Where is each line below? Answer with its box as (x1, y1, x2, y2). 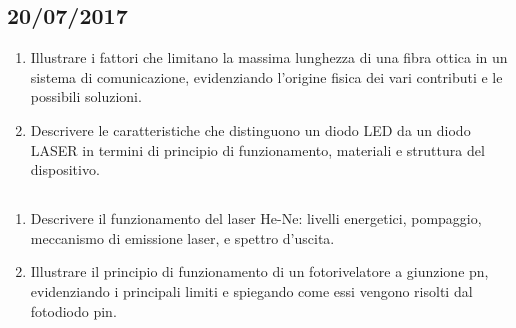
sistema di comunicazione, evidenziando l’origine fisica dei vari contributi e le (30, 66, 503, 87)
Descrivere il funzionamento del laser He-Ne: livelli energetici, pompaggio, (30, 208, 482, 229)
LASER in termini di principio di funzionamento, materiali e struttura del (30, 139, 485, 160)
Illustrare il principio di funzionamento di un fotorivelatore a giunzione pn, (30, 261, 489, 282)
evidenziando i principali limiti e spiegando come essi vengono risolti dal (30, 280, 473, 301)
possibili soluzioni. (30, 86, 142, 107)
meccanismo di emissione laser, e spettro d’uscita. (30, 227, 335, 248)
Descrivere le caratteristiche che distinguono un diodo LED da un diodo (30, 119, 471, 140)
